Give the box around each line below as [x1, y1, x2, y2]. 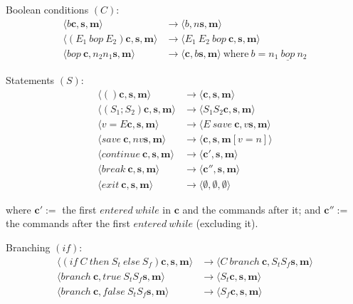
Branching [6, 239, 51, 254]
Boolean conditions [6, 2, 89, 16]
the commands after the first [6, 216, 130, 231]
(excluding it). [196, 216, 258, 231]
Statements [6, 72, 55, 87]
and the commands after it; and [182, 201, 321, 216]
